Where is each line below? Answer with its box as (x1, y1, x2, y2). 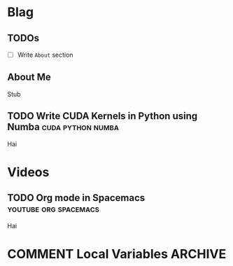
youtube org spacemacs (7, 203, 100, 215)
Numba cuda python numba (7, 121, 119, 133)
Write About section (17, 50, 73, 59)
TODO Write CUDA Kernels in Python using (7, 110, 198, 122)
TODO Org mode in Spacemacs (7, 192, 146, 204)
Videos (7, 164, 50, 180)
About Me (7, 71, 51, 83)
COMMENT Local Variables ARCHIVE (7, 246, 227, 262)
